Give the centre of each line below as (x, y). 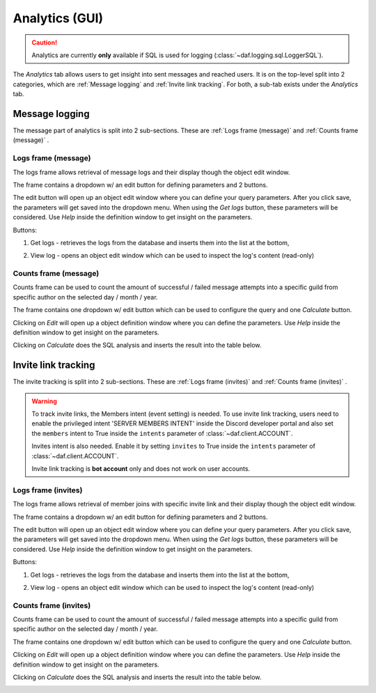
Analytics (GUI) (58, 18)
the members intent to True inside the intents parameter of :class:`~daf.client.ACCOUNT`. (162, 433)
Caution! (45, 42)
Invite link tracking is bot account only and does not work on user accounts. (141, 469)
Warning (44, 401)
